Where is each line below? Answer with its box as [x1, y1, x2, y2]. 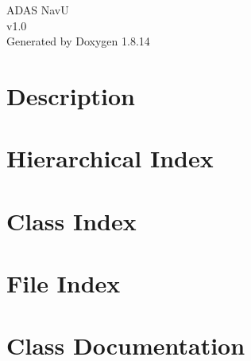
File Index [6, 267, 121, 300]
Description [6, 79, 136, 112]
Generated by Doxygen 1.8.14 [6, 33, 150, 49]
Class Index [6, 204, 137, 237]
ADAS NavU [6, 2, 69, 18]
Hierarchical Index [6, 142, 214, 175]
